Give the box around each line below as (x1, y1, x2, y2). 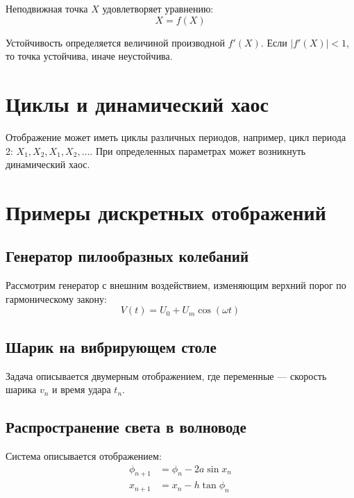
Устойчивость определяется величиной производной (6, 35, 225, 49)
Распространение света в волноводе (6, 416, 246, 438)
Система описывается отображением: (6, 449, 162, 463)
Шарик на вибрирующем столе (6, 335, 217, 357)
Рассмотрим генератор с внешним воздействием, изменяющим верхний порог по (6, 278, 346, 292)
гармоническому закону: (6, 291, 107, 306)
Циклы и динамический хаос (6, 89, 269, 117)
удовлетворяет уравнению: (102, 1, 214, 15)
